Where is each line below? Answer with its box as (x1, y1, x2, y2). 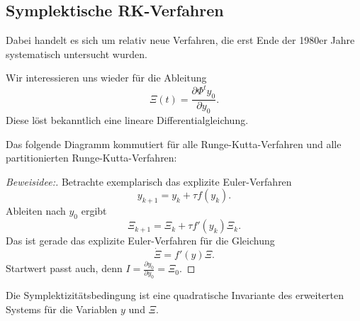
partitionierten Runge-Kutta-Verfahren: (6, 150, 177, 165)
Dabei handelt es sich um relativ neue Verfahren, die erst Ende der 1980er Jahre (6, 33, 355, 47)
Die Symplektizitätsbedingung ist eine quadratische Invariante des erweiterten (6, 288, 344, 303)
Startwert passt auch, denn (6, 261, 123, 276)
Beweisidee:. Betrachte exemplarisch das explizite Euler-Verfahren (6, 174, 292, 188)
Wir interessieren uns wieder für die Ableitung (6, 70, 207, 85)
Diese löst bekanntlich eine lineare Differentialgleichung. (6, 113, 249, 128)
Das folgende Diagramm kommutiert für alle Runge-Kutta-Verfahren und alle (6, 136, 342, 151)
